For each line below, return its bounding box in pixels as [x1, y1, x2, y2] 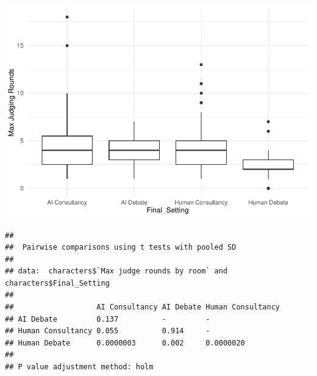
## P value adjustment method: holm [5, 363, 154, 372]
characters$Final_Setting [5, 278, 110, 287]
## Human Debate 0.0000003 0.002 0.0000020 [5, 338, 245, 347]
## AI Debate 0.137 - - [5, 314, 210, 324]
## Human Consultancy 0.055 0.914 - [5, 327, 210, 336]
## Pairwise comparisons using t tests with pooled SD [5, 243, 237, 252]
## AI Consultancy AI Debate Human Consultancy [5, 303, 280, 312]
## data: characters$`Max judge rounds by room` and [5, 267, 228, 276]
